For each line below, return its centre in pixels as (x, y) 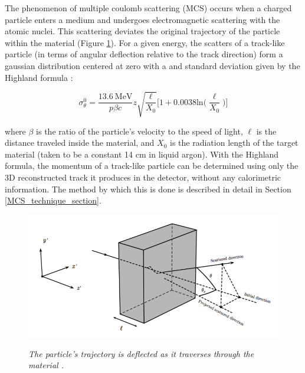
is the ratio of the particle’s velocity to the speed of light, (140, 131)
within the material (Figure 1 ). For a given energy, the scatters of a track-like (145, 42)
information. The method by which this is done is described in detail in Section (148, 189)
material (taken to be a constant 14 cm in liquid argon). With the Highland (142, 154)
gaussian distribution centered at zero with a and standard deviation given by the (152, 65)
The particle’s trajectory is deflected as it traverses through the (141, 353)
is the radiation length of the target (234, 143)
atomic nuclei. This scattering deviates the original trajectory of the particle (142, 31)
